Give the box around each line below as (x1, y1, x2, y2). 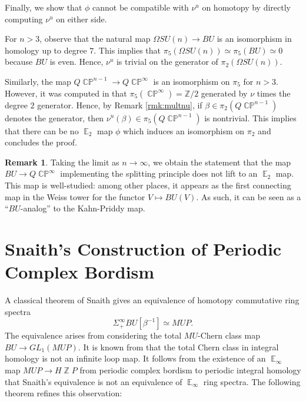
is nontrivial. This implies (204, 111, 297, 124)
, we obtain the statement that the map (148, 155, 291, 168)
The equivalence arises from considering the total (5, 329, 182, 342)
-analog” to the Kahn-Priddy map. (20, 202, 145, 214)
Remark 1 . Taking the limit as (5, 155, 119, 168)
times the (257, 87, 291, 99)
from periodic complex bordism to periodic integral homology (79, 364, 301, 376)
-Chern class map (197, 329, 260, 342)
